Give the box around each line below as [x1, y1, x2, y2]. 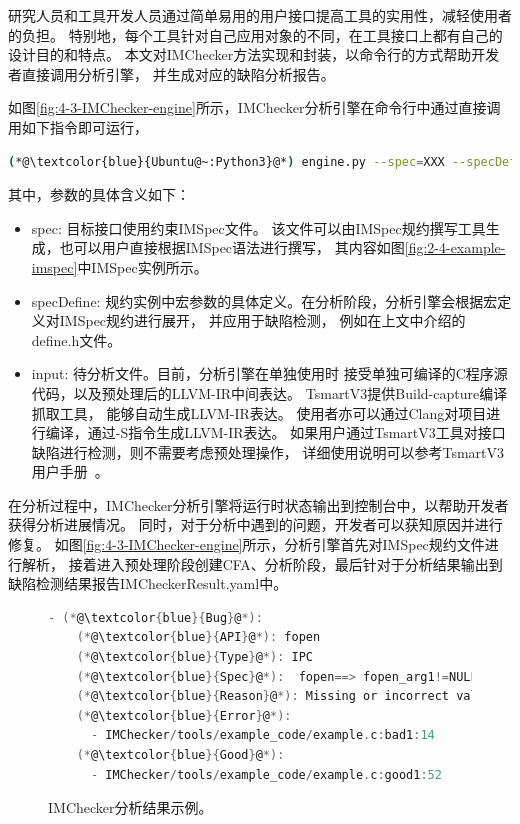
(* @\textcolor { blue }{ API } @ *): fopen [76, 630, 321, 645]
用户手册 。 [31, 461, 109, 482]
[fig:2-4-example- [404, 237, 506, 258]
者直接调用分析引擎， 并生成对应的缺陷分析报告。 [8, 63, 335, 84]
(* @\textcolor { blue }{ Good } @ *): [76, 748, 285, 762]
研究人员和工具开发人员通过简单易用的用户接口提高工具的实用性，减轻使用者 [8, 5, 512, 25]
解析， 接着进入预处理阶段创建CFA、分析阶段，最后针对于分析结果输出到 [21, 553, 503, 574]
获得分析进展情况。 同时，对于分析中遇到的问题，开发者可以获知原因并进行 [8, 514, 503, 535]
